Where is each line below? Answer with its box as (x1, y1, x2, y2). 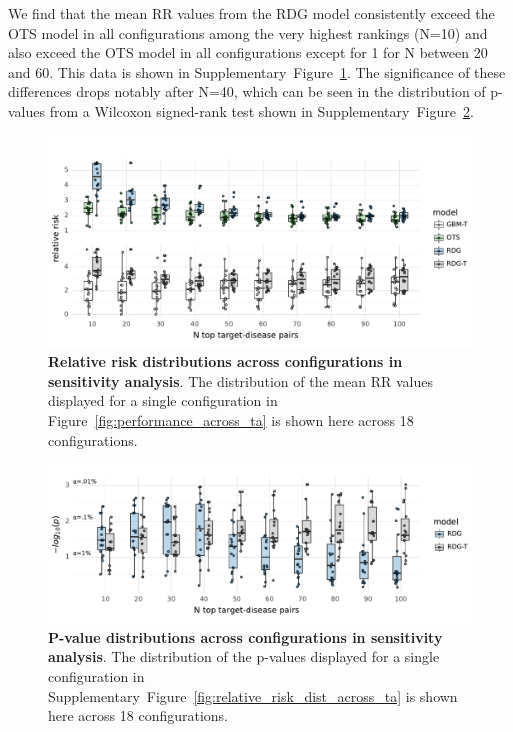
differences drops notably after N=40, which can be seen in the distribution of (8, 81, 486, 102)
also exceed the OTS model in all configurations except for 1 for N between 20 (8, 42, 488, 63)
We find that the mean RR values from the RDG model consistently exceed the (8, 3, 495, 23)
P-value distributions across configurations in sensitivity (48, 626, 443, 647)
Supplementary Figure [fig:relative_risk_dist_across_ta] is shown (48, 685, 458, 706)
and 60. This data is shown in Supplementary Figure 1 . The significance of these (8, 61, 506, 82)
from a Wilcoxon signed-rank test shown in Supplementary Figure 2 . (49, 100, 474, 121)
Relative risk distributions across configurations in (48, 351, 403, 372)
